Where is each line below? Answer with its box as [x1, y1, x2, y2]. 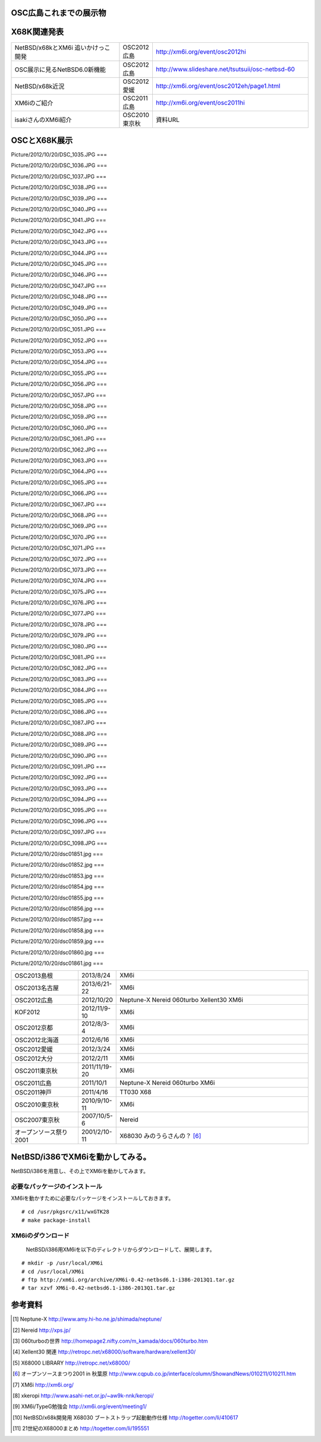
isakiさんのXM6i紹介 [14, 115, 72, 124]
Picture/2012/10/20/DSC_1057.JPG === [11, 391, 106, 399]
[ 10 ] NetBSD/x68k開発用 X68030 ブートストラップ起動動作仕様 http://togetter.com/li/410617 [12, 1413, 238, 1421]
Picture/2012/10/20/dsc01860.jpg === [11, 949, 105, 956]
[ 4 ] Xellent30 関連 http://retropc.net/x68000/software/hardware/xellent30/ [12, 1348, 196, 1356]
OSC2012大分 [14, 1055, 53, 1063]
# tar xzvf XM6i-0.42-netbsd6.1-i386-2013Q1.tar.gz [21, 1285, 175, 1291]
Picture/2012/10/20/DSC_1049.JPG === [11, 304, 108, 311]
